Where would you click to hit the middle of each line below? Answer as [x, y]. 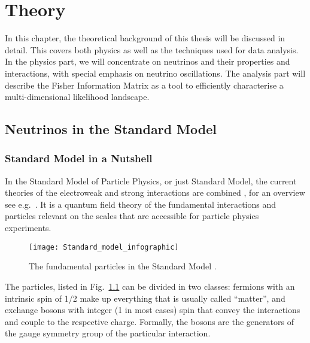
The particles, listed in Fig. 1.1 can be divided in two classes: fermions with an [150, 286]
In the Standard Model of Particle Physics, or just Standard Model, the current [151, 180]
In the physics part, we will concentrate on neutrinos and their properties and [148, 61]
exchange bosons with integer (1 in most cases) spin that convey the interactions [153, 310]
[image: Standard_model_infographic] [104, 247]
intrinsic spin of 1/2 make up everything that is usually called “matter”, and [145, 298]
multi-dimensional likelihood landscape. [77, 97]
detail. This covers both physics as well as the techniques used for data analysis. [152, 49]
